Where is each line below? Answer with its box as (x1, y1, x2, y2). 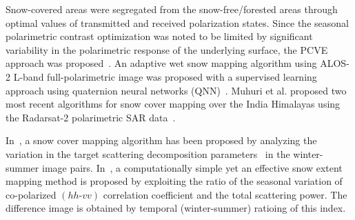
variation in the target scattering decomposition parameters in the (6, 146, 290, 161)
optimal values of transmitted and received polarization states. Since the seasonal (6, 15, 349, 30)
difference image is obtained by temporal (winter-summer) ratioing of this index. (6, 201, 346, 215)
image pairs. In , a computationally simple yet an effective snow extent (41, 160, 343, 174)
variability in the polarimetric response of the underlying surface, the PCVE (6, 42, 328, 57)
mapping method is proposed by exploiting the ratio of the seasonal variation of (6, 174, 343, 188)
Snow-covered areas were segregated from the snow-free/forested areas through (6, 2, 338, 16)
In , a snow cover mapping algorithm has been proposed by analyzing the (6, 133, 317, 148)
